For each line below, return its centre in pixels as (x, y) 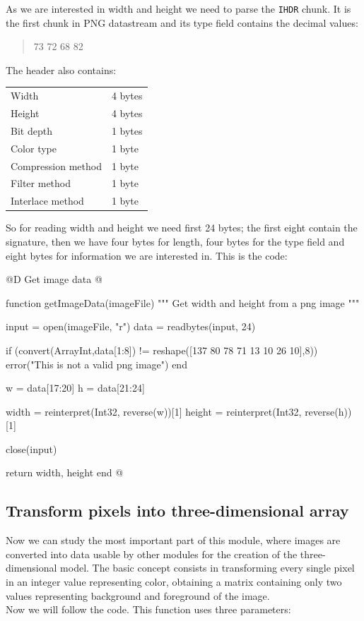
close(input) (31, 448)
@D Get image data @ (54, 279)
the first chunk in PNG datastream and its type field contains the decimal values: (182, 22)
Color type (34, 148)
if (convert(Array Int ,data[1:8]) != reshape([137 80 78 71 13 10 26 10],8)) (162, 350)
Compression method (56, 165)
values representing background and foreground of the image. (138, 595)
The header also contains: (61, 70)
